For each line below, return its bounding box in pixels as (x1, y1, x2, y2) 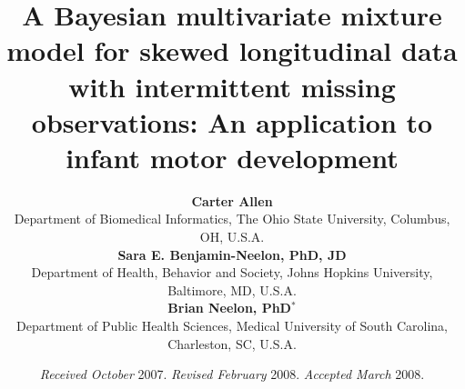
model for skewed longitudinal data (6, 32, 458, 69)
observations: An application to (31, 103, 433, 140)
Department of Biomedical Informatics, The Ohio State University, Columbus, (14, 209, 450, 228)
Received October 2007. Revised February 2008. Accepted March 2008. (39, 364, 425, 384)
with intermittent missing (68, 67, 396, 105)
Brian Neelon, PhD (167, 298, 291, 317)
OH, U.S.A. (199, 227, 265, 246)
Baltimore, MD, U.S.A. (167, 280, 297, 299)
